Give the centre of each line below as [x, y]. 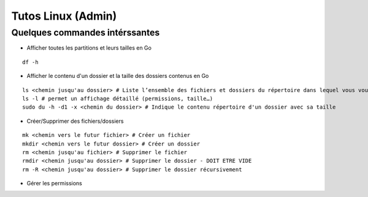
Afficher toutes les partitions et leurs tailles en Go [89, 48]
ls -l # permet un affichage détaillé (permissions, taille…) [118, 98]
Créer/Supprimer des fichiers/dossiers [75, 121]
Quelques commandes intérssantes [86, 33]
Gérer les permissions [54, 183]
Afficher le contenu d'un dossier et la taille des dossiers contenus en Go [118, 76]
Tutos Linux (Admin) [64, 16]
